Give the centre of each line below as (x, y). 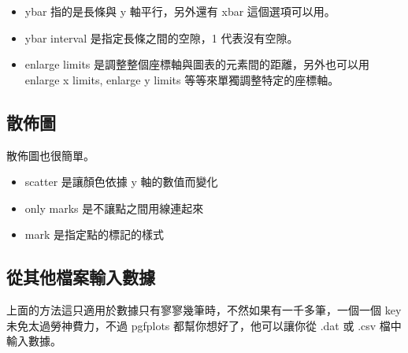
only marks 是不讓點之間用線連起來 (114, 208)
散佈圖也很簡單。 (50, 155)
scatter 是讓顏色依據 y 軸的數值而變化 (121, 182)
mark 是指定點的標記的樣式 (95, 234)
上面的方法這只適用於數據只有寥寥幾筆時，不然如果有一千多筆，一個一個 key (204, 310)
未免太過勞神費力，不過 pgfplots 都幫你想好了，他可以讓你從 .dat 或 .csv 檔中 (204, 325)
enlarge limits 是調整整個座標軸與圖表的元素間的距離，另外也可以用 (197, 64)
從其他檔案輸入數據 (81, 277)
